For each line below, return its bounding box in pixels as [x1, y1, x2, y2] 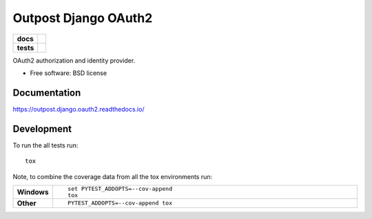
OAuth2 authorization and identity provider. [12, 56, 136, 65]
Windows [17, 187, 49, 196]
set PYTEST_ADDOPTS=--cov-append [68, 185, 172, 192]
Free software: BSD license [30, 69, 107, 77]
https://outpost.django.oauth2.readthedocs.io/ [12, 105, 145, 113]
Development [12, 123, 72, 134]
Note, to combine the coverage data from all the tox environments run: [12, 172, 213, 180]
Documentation [12, 87, 81, 98]
